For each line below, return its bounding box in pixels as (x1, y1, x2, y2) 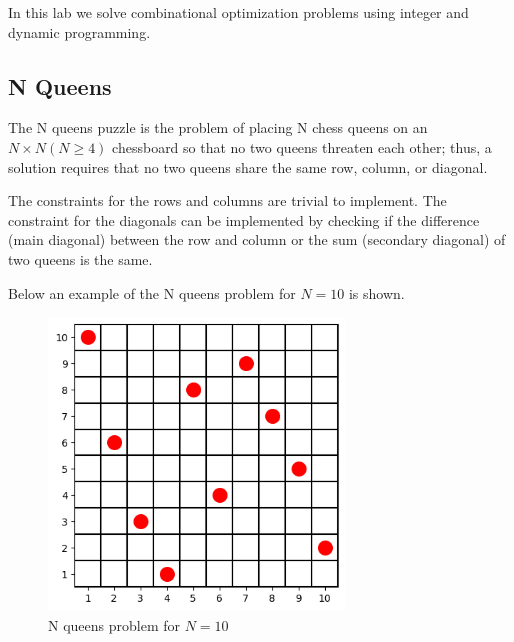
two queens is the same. (8, 248, 153, 269)
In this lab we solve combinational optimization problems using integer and (8, 2, 469, 22)
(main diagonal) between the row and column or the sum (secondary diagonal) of (8, 229, 506, 250)
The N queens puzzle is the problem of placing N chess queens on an (8, 117, 428, 138)
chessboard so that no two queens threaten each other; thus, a (112, 136, 492, 157)
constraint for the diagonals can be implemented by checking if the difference (8, 209, 480, 230)
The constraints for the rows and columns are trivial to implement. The (8, 190, 447, 211)
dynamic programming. (8, 21, 151, 42)
